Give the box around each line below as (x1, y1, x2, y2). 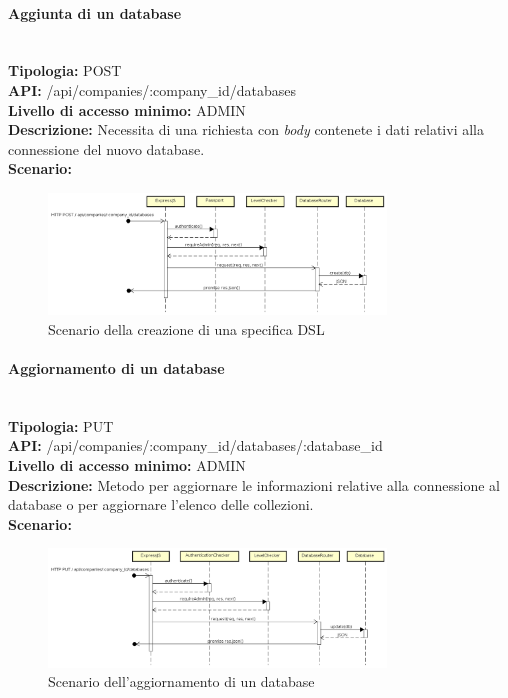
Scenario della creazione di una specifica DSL (48, 318, 325, 339)
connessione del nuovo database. (8, 138, 205, 159)
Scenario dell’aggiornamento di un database (48, 671, 315, 692)
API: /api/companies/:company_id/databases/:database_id (8, 435, 383, 456)
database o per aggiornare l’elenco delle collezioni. (8, 494, 314, 515)
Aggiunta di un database (8, 2, 182, 23)
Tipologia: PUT (8, 415, 114, 436)
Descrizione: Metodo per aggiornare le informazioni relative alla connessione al (8, 474, 500, 495)
